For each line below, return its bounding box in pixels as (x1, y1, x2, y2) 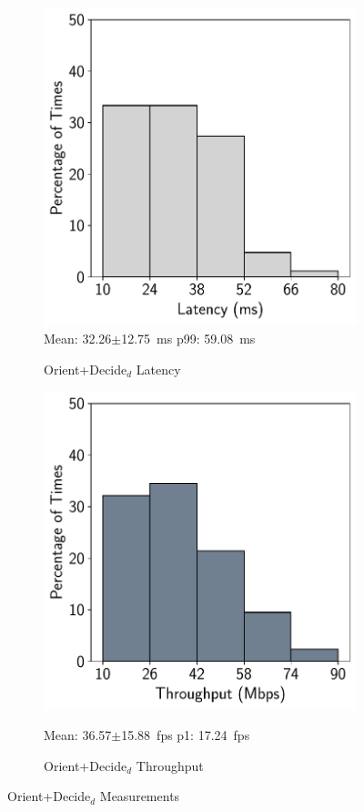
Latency (136, 359, 181, 378)
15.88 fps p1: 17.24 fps (121, 725, 250, 745)
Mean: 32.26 (44, 328, 112, 347)
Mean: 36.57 (44, 725, 112, 745)
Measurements (99, 786, 180, 806)
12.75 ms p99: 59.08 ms (121, 328, 256, 347)
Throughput (136, 755, 204, 775)
